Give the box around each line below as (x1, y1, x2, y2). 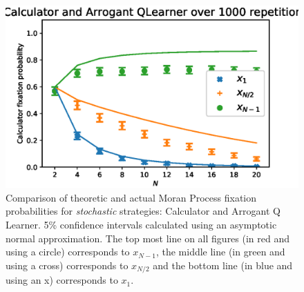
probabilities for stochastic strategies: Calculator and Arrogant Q (6, 204, 281, 218)
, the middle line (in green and (155, 244, 285, 259)
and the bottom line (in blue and (153, 257, 293, 272)
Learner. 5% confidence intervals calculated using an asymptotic (6, 217, 277, 231)
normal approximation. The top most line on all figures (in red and (6, 231, 290, 245)
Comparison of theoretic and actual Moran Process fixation (6, 190, 257, 204)
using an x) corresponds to (6, 273, 118, 287)
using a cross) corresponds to (6, 257, 129, 272)
